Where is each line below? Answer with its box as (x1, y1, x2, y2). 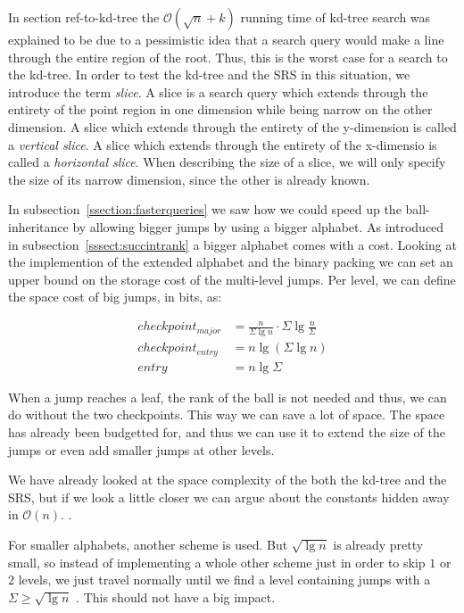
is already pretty (333, 534, 424, 553)
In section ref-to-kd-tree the (8, 8, 160, 26)
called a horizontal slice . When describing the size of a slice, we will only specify (8, 153, 446, 171)
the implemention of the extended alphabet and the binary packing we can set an (8, 253, 453, 271)
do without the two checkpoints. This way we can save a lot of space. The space (8, 405, 445, 424)
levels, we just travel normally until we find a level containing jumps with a (18, 570, 431, 589)
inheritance (8, 217, 69, 236)
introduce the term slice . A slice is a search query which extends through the (8, 82, 428, 101)
